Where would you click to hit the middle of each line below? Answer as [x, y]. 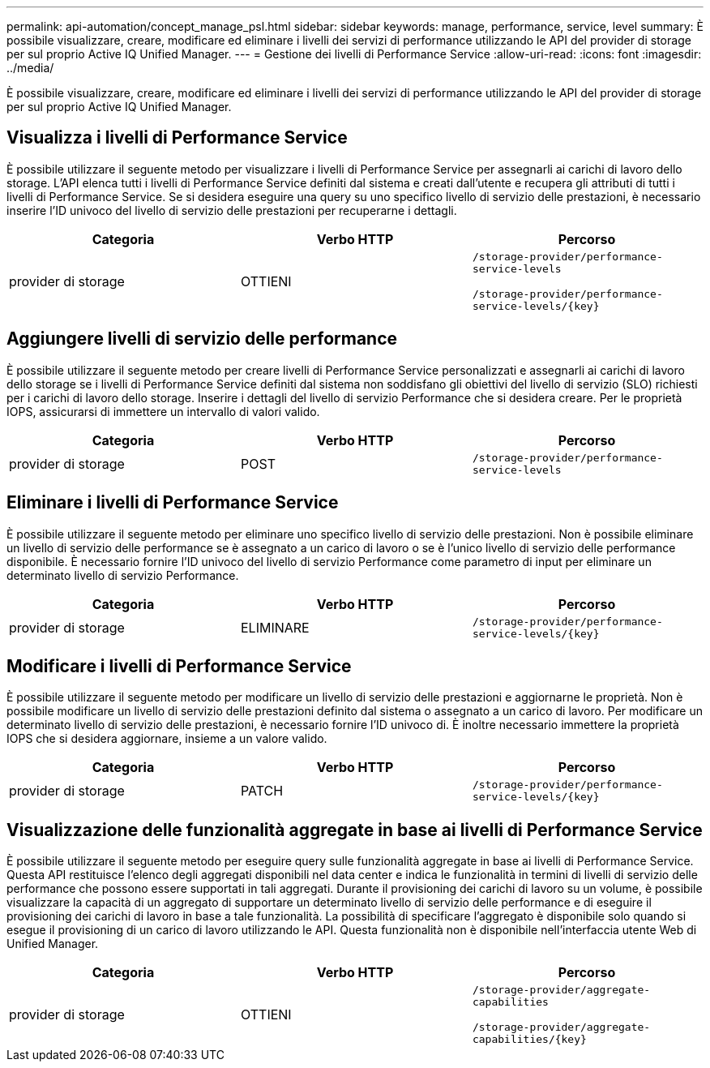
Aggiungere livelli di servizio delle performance [202, 339]
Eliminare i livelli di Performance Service [173, 503]
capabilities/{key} [529, 1040]
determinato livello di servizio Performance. [123, 575]
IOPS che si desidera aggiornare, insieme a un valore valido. [167, 739]
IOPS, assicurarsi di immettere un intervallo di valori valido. [163, 411]
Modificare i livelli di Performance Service [179, 666]
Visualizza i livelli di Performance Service [177, 138]
